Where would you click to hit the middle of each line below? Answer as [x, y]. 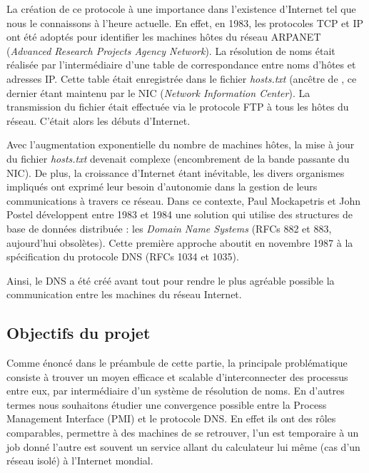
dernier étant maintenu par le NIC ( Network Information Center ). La [158, 92]
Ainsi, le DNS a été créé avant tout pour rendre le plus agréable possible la [171, 280]
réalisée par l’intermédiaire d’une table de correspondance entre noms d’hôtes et [181, 65]
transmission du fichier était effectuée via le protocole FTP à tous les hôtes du [178, 107]
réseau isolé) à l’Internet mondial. [80, 461]
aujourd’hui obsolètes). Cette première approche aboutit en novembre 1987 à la [180, 242]
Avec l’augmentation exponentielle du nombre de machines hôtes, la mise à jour [181, 144]
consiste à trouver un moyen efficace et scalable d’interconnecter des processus [177, 376]
